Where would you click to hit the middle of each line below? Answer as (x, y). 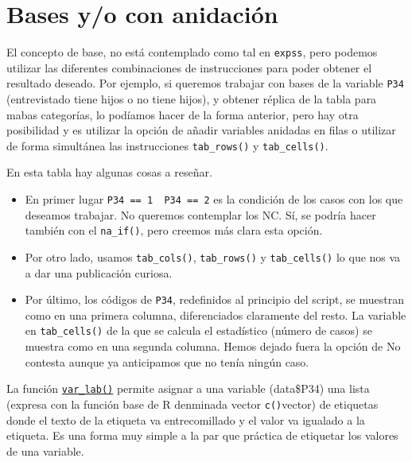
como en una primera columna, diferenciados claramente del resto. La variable (216, 314)
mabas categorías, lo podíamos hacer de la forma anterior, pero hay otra (183, 114)
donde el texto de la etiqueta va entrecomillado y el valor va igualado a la (186, 419)
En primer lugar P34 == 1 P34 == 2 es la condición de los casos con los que (214, 199)
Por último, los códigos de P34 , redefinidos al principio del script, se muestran (214, 299)
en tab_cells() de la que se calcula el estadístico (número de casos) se (198, 330)
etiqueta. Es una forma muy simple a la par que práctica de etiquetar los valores (202, 435)
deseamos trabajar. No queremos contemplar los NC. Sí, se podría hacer (200, 214)
